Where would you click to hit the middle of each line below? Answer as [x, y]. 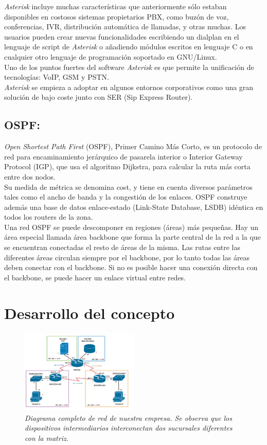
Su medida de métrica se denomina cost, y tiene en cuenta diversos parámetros [128, 186]
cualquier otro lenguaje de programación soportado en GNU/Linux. [111, 56]
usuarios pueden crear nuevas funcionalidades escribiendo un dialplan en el [122, 36]
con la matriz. [47, 438]
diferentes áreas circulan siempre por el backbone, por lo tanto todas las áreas [127, 257]
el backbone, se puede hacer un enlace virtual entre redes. [95, 277]
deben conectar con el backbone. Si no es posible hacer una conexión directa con [131, 267]
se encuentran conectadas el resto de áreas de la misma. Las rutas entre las [122, 247]
